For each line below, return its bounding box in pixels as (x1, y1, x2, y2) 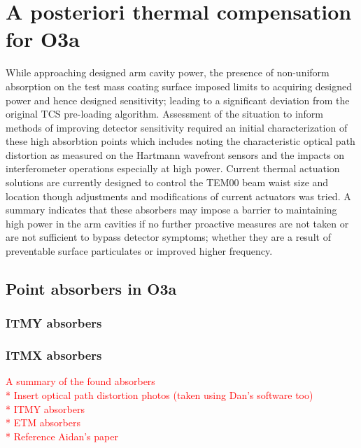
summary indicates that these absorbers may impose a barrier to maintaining (6, 202, 337, 217)
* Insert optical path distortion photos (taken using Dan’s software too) (6, 388, 313, 402)
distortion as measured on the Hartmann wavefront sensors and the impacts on (6, 147, 345, 162)
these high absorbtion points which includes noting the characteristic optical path (6, 134, 355, 148)
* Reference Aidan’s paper (6, 428, 118, 443)
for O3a (6, 24, 80, 53)
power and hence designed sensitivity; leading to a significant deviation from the (6, 92, 350, 107)
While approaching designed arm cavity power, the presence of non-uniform (6, 65, 330, 80)
